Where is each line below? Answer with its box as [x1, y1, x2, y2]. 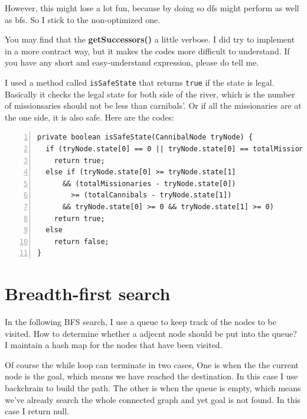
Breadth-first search [5, 281, 171, 306]
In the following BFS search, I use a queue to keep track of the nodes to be [5, 316, 276, 328]
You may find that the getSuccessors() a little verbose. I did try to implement [5, 33, 295, 46]
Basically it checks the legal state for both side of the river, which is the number [5, 87, 295, 100]
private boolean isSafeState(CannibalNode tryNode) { [37, 133, 253, 142]
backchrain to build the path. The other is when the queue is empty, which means [5, 382, 301, 394]
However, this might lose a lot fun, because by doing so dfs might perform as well [5, 2, 299, 14]
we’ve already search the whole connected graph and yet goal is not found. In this [5, 393, 301, 405]
